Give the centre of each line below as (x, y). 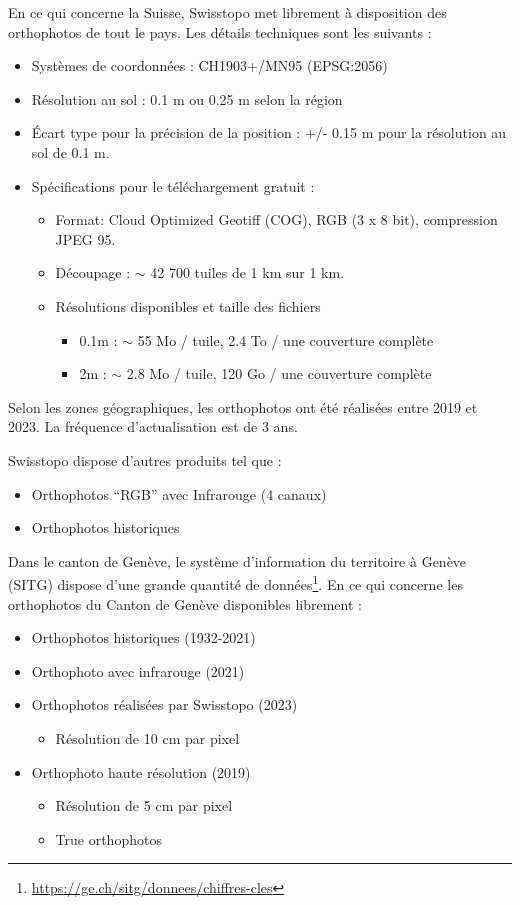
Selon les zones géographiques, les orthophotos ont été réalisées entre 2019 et (243, 406)
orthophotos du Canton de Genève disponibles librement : (185, 603)
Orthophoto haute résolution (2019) (141, 771)
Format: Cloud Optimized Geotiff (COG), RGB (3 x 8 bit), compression (276, 219)
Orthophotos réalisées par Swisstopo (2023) (164, 704)
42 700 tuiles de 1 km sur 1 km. (247, 272)
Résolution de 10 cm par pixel (147, 737)
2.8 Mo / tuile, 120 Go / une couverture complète (279, 373)
